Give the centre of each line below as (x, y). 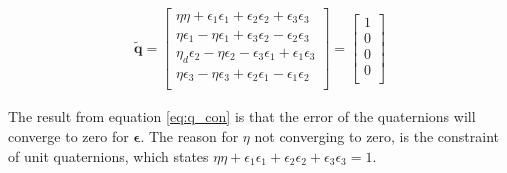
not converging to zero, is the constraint (376, 135)
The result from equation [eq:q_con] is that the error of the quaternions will (242, 116)
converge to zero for (68, 135)
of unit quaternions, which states (108, 155)
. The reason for (189, 135)
